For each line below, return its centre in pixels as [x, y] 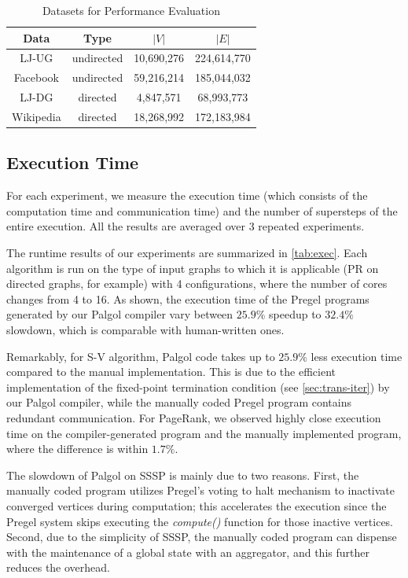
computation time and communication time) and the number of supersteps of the [202, 210]
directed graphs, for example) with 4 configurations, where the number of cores [197, 283]
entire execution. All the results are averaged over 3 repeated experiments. [186, 226]
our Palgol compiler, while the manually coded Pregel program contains [179, 402]
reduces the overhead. [58, 567]
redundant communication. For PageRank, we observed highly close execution [194, 417]
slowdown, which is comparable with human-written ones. [145, 330]
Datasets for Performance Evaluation [131, 10]
